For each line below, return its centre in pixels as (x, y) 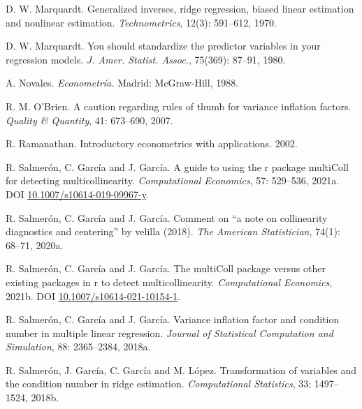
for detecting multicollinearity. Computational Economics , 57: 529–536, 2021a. (173, 180)
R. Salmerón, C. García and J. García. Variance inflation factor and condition (173, 319)
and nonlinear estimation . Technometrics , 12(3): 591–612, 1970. (141, 22)
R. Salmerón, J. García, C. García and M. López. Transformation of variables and (181, 370)
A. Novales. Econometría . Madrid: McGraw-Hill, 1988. (122, 83)
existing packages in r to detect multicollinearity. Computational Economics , (169, 282)
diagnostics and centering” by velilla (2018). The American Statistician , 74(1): (173, 231)
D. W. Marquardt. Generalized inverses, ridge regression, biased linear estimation (180, 8)
